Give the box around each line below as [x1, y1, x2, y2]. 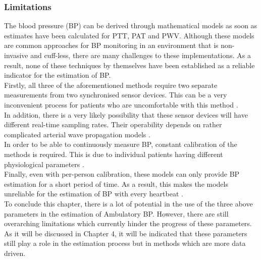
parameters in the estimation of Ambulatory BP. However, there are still [4, 208, 229, 219]
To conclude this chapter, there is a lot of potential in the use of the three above [4, 198, 253, 209]
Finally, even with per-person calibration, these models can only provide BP [4, 169, 240, 179]
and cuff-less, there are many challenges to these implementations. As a [30, 50, 251, 60]
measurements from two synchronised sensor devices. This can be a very [4, 89, 227, 100]
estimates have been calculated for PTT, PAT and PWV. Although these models [4, 30, 254, 40]
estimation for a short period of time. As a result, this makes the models [4, 178, 228, 189]
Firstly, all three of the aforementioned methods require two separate [4, 79, 218, 90]
